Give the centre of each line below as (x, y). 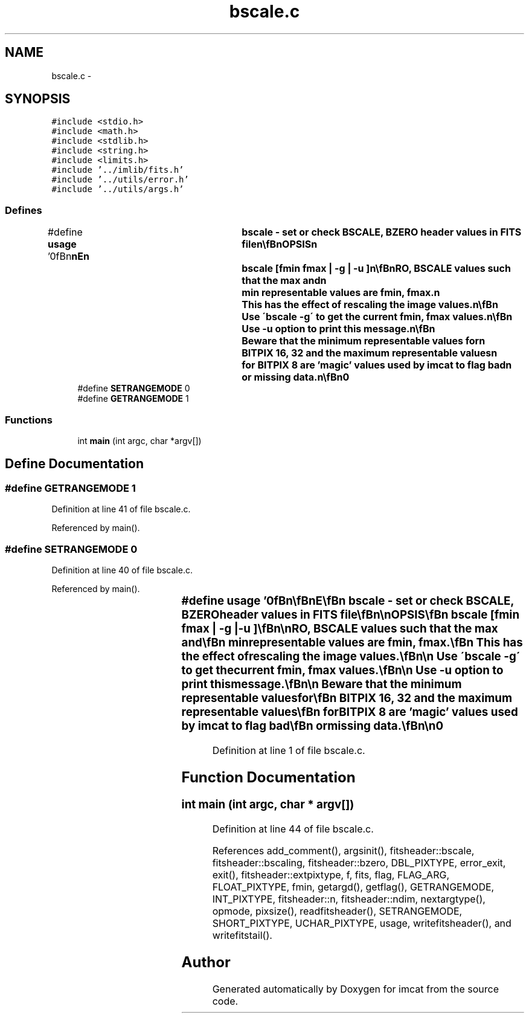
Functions (29, 420)
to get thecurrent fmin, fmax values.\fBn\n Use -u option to (342, 670)
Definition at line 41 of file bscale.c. (121, 509)
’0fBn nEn (68, 256)
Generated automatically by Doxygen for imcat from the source (356, 989)
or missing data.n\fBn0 (296, 377)
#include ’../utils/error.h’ (120, 180)
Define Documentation (74, 464)
